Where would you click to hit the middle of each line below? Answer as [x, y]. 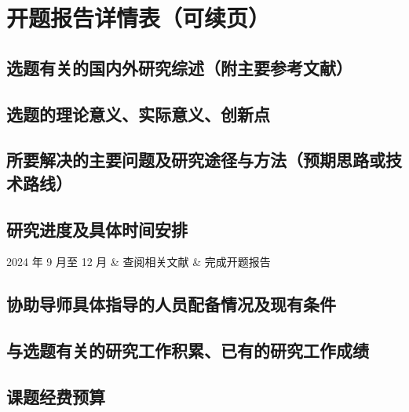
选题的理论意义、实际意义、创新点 [138, 113]
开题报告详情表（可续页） [139, 18]
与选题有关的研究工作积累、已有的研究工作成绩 [188, 350]
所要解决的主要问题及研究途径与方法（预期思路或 [196, 160]
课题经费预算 [56, 396]
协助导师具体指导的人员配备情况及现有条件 [171, 304]
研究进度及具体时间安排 [97, 229]
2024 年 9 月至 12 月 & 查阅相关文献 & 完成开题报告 [139, 262]
